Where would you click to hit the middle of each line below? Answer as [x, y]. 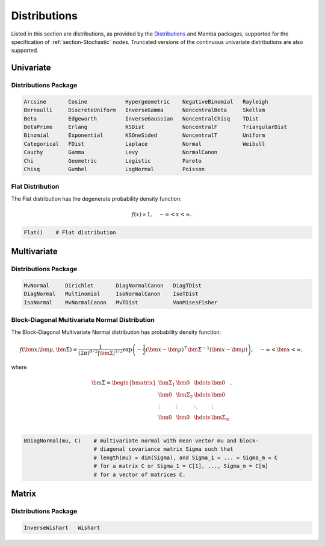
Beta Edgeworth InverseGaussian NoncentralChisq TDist [141, 118]
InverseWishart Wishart [62, 528]
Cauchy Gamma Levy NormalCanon [121, 152]
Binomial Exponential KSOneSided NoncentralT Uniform [144, 135]
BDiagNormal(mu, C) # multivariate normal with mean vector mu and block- [141, 441]
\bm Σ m [221, 418]
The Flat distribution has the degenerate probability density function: [96, 198]
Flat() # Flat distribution [70, 232]
